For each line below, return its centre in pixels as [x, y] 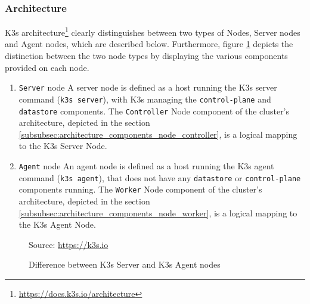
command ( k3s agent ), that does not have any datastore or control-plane [160, 177]
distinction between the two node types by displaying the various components [146, 56]
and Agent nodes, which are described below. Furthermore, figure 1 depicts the [149, 44]
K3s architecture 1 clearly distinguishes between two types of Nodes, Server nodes [153, 31]
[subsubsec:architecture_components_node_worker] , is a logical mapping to [158, 213]
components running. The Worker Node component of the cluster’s [140, 189]
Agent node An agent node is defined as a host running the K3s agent [146, 166]
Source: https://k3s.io [69, 244]
